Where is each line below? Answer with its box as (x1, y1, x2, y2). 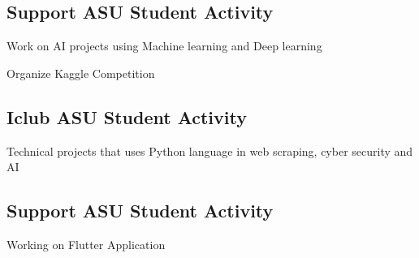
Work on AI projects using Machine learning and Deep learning (6, 37, 322, 54)
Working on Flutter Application (6, 235, 166, 252)
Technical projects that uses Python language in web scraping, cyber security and (6, 142, 413, 159)
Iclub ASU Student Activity (6, 104, 247, 129)
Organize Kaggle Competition (6, 64, 155, 81)
